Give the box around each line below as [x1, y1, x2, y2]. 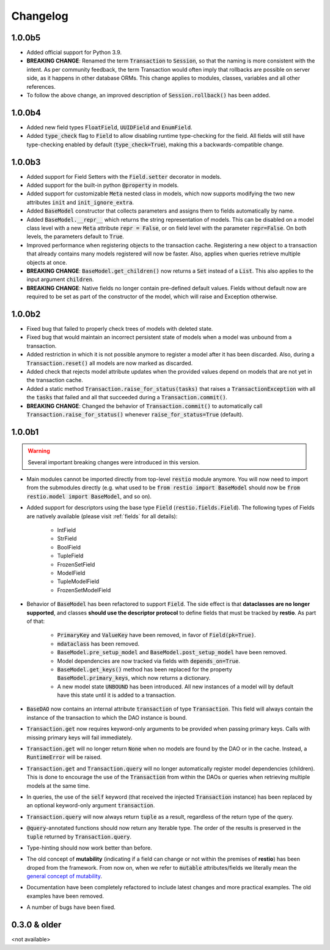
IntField [57, 527, 76, 534]
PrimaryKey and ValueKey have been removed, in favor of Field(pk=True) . [57, 631, 256, 639]
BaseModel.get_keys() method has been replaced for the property [57, 665, 232, 673]
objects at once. [26, 258, 67, 266]
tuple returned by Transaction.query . [26, 833, 132, 840]
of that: [26, 617, 45, 625]
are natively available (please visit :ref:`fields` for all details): [26, 512, 178, 520]
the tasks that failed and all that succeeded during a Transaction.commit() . [26, 394, 228, 401]
